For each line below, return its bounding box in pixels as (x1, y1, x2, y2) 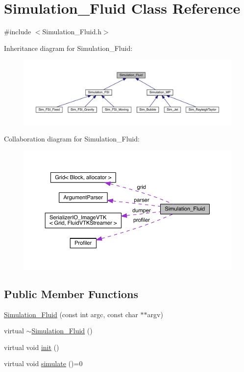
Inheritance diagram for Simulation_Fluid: (4, 43, 133, 53)
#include (4, 26, 31, 37)
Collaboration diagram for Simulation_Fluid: (4, 134, 140, 144)
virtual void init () (4, 342, 59, 352)
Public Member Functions (4, 286, 138, 301)
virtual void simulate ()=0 (4, 358, 83, 369)
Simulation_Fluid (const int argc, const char (4, 309, 138, 319)
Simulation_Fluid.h (42, 26, 101, 37)
